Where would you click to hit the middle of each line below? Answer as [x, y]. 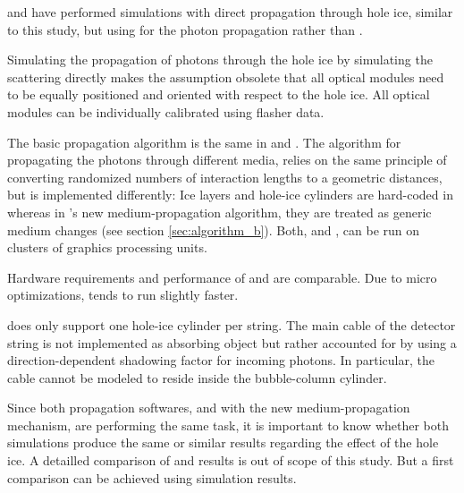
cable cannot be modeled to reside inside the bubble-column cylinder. [197, 377]
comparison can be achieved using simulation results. [152, 477]
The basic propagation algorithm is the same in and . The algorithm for [204, 142]
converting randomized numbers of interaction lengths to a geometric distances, [225, 177]
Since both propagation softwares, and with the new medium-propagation [209, 408]
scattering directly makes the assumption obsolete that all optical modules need [226, 76]
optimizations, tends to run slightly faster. [123, 295]
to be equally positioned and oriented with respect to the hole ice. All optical [219, 94]
